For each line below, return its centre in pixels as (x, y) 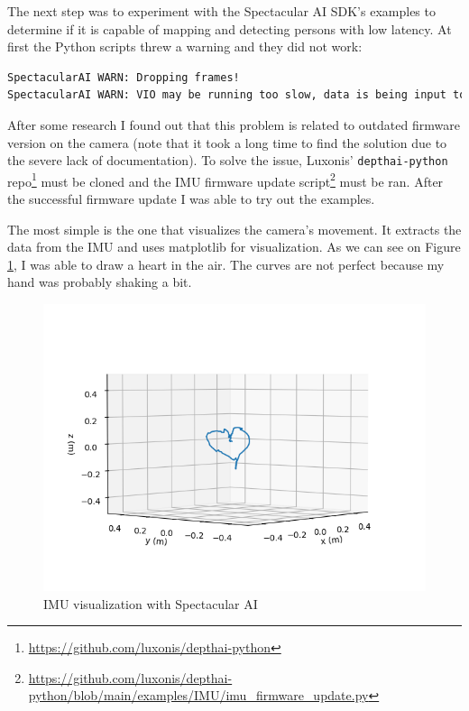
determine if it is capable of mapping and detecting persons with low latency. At (230, 28)
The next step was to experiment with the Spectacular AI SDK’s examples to (221, 11)
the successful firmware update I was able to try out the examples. (191, 199)
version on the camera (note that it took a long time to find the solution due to (227, 142)
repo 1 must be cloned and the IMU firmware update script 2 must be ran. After (225, 180)
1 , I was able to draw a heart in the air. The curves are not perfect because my (226, 264)
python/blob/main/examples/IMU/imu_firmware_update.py (198, 695)
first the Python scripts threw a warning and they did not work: (185, 46)
